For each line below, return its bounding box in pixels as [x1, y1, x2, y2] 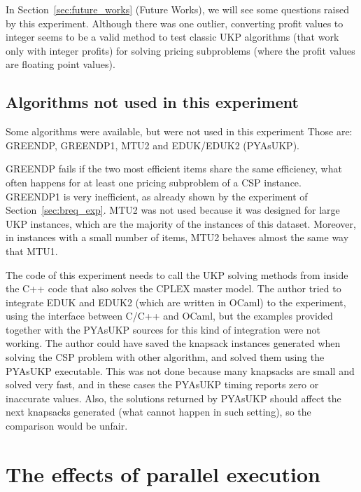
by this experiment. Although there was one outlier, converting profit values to [6, 15, 344, 30]
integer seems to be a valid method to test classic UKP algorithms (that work [6, 29, 339, 44]
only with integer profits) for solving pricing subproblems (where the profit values [6, 43, 355, 57]
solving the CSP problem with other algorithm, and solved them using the [6, 350, 325, 364]
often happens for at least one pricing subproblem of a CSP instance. [6, 175, 302, 189]
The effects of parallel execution [6, 459, 320, 488]
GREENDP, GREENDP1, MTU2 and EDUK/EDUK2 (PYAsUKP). [6, 137, 299, 152]
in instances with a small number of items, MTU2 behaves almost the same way [6, 230, 349, 245]
